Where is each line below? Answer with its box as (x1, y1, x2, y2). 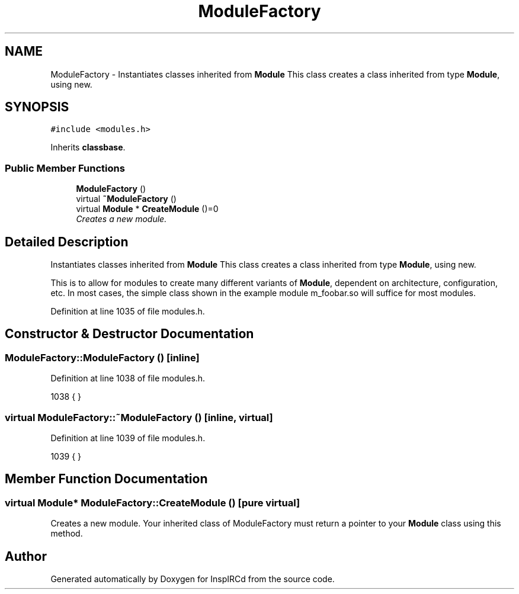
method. (50, 528, 83, 539)
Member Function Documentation (5, 471, 208, 487)
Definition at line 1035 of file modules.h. (50, 306, 205, 317)
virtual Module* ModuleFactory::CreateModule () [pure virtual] (5, 496, 300, 509)
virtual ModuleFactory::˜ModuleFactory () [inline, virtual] (5, 411, 273, 423)
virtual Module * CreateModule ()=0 (76, 204, 219, 214)
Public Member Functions (5, 162, 125, 174)
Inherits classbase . (50, 142, 126, 153)
